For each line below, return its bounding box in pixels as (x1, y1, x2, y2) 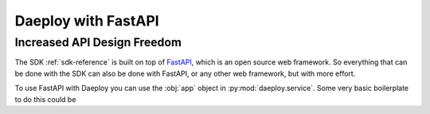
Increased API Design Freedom (14, 35, 182, 49)
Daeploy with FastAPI (14, 12, 159, 29)
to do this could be (14, 94, 76, 104)
